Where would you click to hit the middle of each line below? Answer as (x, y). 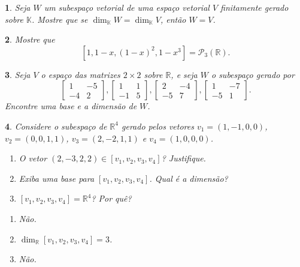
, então (173, 19)
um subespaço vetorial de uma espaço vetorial (127, 7)
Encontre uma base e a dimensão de (71, 106)
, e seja (184, 74)
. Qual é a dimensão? (189, 178)
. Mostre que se (60, 19)
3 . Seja (18, 74)
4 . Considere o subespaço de (56, 126)
